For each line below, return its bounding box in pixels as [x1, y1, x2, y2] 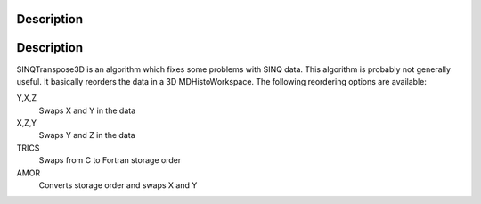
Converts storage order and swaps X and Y [38, 180, 198, 191]
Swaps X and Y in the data [38, 105, 136, 116]
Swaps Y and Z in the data [38, 130, 135, 141]
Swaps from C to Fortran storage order [38, 155, 182, 166]
